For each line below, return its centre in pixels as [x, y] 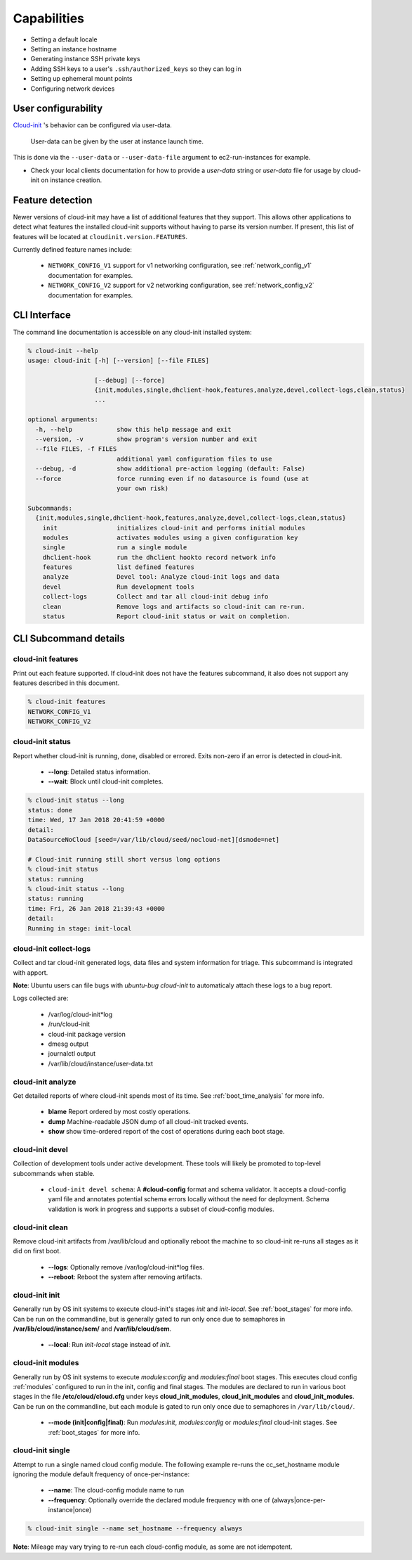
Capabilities [48, 18]
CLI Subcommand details [69, 639]
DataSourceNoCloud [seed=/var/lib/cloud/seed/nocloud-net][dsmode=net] [154, 840]
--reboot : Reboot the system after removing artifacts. [125, 1277]
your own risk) [142, 488]
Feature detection [53, 200]
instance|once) [70, 1510]
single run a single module [115, 548]
